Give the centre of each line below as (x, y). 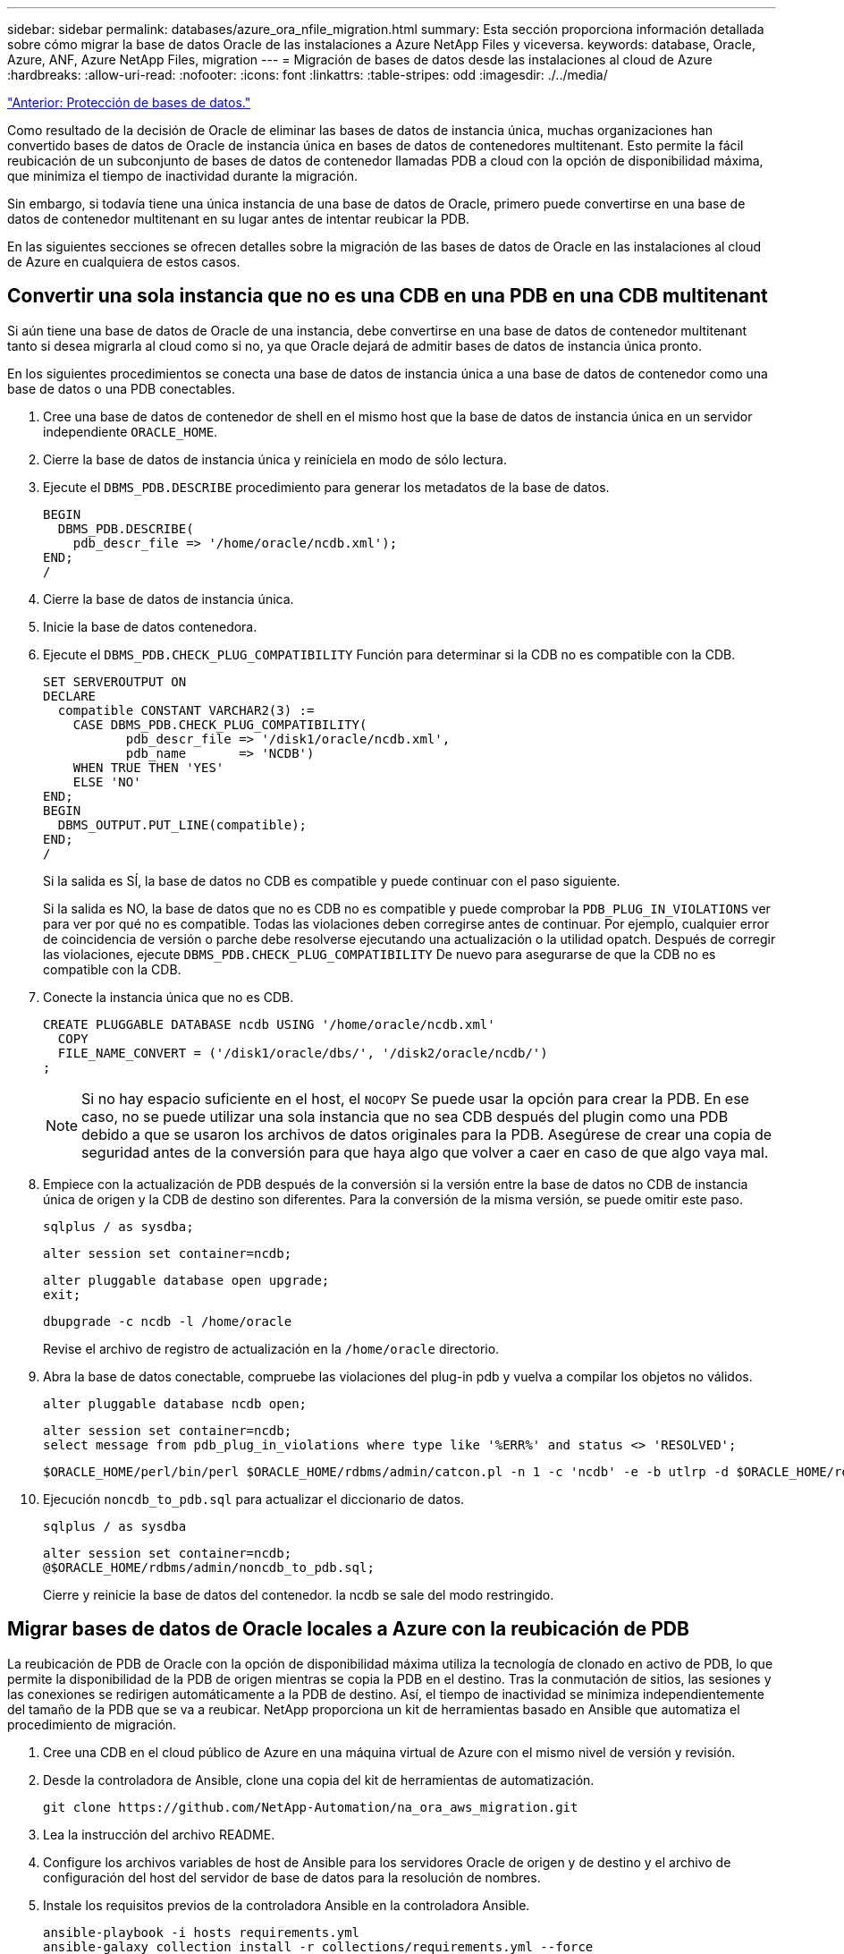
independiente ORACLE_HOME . (131, 431)
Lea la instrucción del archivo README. (159, 1834)
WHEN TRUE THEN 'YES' (148, 767)
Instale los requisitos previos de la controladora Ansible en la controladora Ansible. (287, 1905)
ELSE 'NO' (107, 782)
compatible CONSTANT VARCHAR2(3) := (186, 710)
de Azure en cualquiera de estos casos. (124, 262)
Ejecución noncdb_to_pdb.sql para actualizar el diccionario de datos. (254, 1499)
